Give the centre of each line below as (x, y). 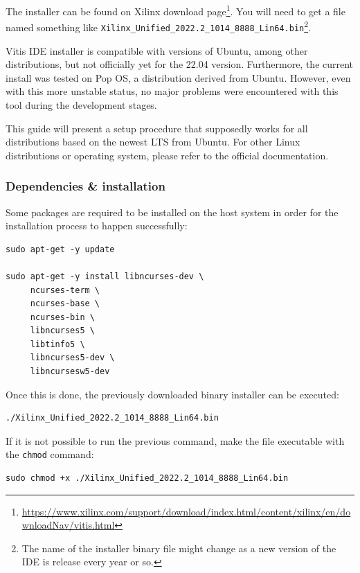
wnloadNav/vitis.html (68, 525)
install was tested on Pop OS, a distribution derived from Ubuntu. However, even (178, 77)
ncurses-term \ (65, 290)
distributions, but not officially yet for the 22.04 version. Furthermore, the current (180, 64)
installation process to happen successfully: (97, 226)
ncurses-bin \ (62, 317)
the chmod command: (50, 454)
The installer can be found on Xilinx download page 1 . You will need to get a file (175, 10)
